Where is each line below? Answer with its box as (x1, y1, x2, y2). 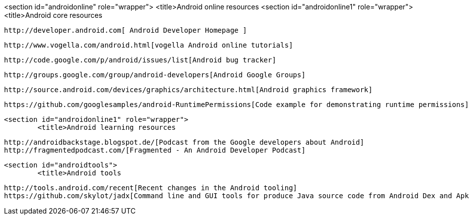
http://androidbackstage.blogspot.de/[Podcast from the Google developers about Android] (4, 138, 364, 146)
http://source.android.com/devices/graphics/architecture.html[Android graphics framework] (4, 86, 373, 94)
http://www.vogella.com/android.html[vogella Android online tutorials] (4, 41, 293, 49)
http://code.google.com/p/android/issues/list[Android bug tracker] (4, 56, 276, 64)
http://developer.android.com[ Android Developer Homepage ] (4, 26, 247, 34)
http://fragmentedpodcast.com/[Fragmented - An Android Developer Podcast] (4, 146, 306, 154)
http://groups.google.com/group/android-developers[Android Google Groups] (4, 71, 306, 79)
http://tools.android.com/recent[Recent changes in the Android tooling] (4, 184, 298, 192)
